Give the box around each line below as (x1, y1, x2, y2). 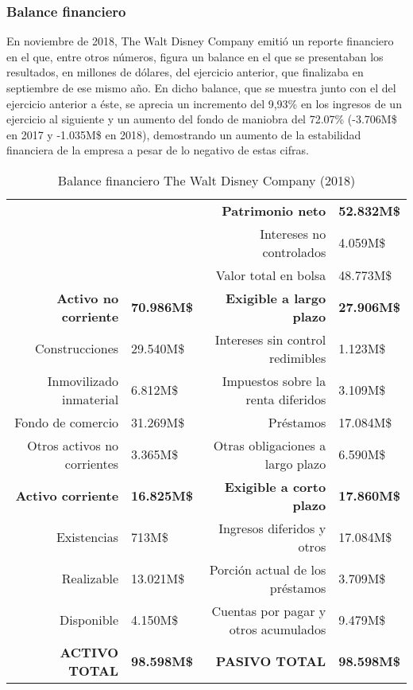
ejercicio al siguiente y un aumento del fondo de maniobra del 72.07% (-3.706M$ (6, 111, 397, 127)
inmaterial (61, 389, 119, 408)
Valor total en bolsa (215, 265, 326, 284)
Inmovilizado (47, 371, 119, 390)
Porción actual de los (209, 559, 326, 579)
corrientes (64, 454, 119, 473)
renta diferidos (245, 389, 326, 408)
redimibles (268, 348, 326, 367)
